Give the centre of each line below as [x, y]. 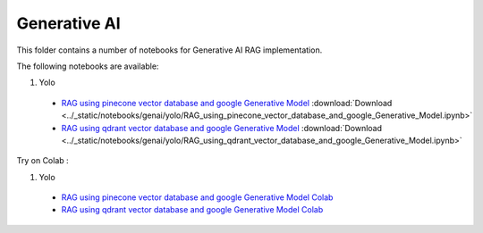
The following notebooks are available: [88, 66]
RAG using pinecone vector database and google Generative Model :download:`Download [227, 103]
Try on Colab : [42, 161]
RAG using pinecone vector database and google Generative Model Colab [197, 197]
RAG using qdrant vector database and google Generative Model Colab [192, 210]
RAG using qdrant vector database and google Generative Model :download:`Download [222, 128]
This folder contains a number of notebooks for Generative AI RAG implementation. [169, 50]
